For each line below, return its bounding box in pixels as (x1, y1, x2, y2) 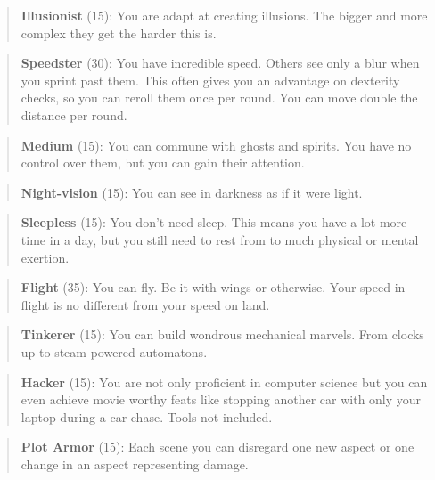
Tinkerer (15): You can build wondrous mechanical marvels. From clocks (21, 325, 424, 344)
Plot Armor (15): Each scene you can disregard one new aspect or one (21, 437, 414, 456)
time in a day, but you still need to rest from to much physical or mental (21, 230, 419, 248)
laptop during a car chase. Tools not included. (21, 407, 273, 426)
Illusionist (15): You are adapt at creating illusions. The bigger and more (21, 6, 428, 24)
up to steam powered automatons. (21, 342, 208, 361)
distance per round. (21, 105, 127, 124)
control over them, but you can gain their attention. (21, 153, 305, 172)
